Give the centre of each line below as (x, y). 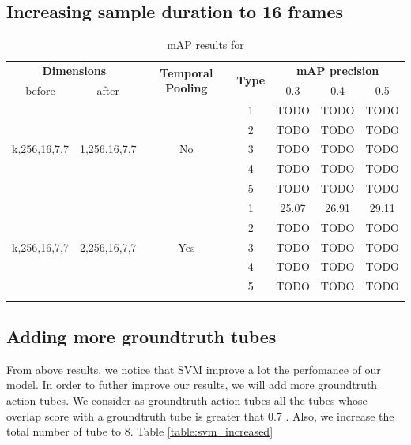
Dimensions (74, 71)
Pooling (187, 88)
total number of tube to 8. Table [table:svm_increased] (140, 431)
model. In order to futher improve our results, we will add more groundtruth (192, 385)
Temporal (187, 72)
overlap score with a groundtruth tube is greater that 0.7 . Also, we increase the (200, 415)
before (40, 90)
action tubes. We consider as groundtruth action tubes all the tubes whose (187, 400)
